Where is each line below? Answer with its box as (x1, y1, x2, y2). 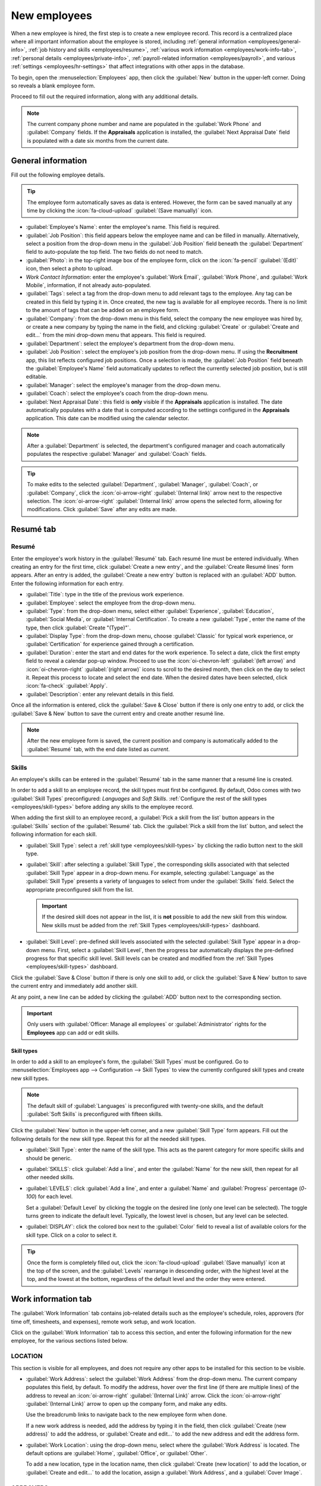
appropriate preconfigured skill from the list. (26, 886, 134, 893)
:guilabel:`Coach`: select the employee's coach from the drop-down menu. (26, 390, 209, 397)
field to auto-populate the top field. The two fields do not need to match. (26, 248, 203, 256)
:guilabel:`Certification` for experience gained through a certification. (26, 641, 194, 648)
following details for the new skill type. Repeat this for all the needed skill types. (11, 1135, 206, 1142)
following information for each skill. (11, 831, 97, 838)
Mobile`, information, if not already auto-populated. (26, 282, 152, 289)
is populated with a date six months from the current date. (27, 137, 169, 144)
